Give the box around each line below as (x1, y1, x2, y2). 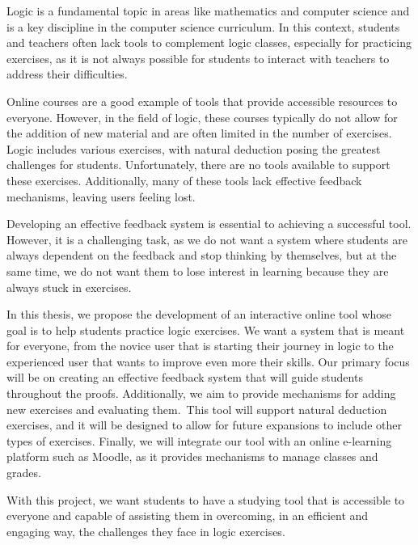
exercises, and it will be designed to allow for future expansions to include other (6, 416, 402, 433)
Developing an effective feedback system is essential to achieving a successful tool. (6, 215, 412, 232)
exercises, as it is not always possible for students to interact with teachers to (6, 49, 390, 66)
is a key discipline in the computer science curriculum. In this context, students (6, 18, 400, 35)
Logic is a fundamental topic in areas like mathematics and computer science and (6, 2, 410, 19)
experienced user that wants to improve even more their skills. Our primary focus (6, 353, 410, 370)
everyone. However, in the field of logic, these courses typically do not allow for (6, 108, 398, 125)
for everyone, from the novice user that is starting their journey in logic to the (6, 337, 394, 354)
